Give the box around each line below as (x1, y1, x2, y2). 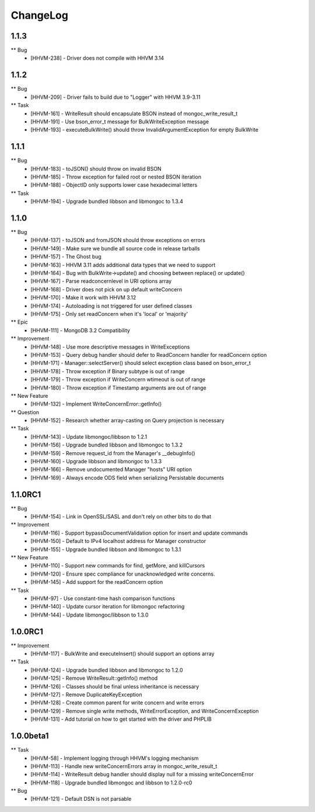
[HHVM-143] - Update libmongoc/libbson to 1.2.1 (30, 433, 148, 440)
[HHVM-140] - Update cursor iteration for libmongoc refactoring (30, 603, 185, 610)
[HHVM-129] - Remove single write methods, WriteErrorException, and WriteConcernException (30, 707, 259, 714)
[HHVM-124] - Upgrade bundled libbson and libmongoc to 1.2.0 (30, 666, 183, 673)
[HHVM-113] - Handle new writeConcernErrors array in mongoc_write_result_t (30, 762, 218, 769)
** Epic (10, 319, 29, 326)
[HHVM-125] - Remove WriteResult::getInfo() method (30, 675, 158, 682)
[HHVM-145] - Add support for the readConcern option (30, 579, 163, 586)
